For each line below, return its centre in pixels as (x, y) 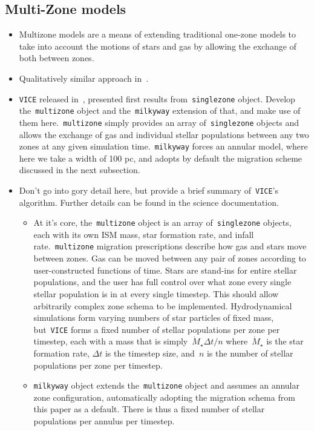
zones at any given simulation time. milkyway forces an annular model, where (163, 146)
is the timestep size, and (150, 353)
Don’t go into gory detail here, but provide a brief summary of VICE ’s (149, 190)
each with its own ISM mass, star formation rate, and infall (144, 234)
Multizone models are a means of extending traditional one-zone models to (158, 34)
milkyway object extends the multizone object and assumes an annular (166, 385)
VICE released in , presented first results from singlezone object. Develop (157, 98)
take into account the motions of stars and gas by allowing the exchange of (158, 46)
